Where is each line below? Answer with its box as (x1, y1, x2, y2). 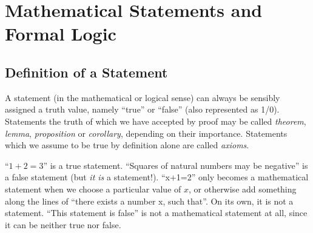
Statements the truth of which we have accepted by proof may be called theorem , (5, 114, 306, 127)
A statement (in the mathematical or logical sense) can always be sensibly (5, 91, 280, 103)
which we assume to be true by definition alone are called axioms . (5, 139, 249, 151)
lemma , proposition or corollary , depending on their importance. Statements (5, 126, 288, 139)
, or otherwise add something (188, 182, 297, 195)
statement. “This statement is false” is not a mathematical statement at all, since (5, 206, 308, 219)
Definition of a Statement (5, 62, 168, 81)
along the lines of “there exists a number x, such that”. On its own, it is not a (5, 194, 294, 207)
